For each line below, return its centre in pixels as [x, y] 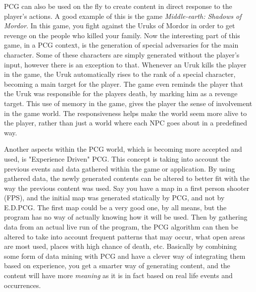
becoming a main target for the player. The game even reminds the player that [124, 84]
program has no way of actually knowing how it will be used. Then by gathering [126, 217]
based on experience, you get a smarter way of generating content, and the [117, 265]
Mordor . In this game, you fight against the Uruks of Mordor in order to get [120, 26]
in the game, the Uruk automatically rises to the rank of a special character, [120, 74]
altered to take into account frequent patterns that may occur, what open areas [125, 236]
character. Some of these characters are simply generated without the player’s [122, 54]
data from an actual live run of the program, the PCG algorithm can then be [121, 227]
